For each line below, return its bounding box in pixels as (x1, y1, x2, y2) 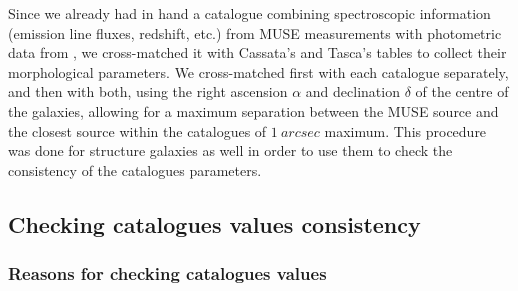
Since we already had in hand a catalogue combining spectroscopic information (8, 3, 491, 23)
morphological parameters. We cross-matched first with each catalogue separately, (8, 61, 509, 82)
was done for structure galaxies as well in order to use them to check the (8, 140, 453, 161)
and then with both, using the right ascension (8, 81, 288, 102)
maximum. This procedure (324, 120, 487, 141)
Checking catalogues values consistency (8, 208, 421, 239)
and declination (305, 81, 400, 102)
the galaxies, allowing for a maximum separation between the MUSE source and (8, 100, 499, 121)
